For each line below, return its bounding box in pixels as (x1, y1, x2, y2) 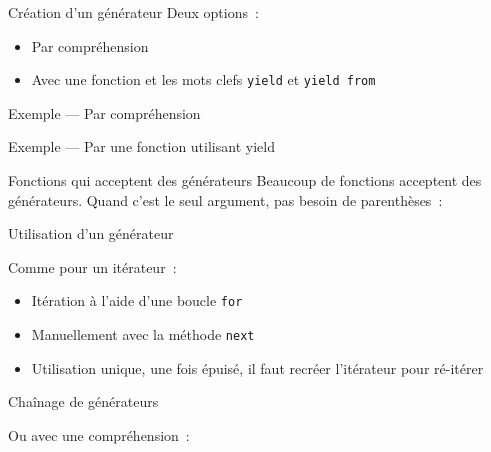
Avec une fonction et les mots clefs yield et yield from (31, 69, 376, 90)
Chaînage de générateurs (8, 391, 159, 412)
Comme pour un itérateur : (8, 256, 177, 277)
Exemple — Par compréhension (8, 102, 201, 123)
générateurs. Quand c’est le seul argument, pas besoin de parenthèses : (8, 189, 443, 210)
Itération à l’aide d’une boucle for (31, 290, 243, 311)
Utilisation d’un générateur (8, 223, 174, 244)
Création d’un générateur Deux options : (8, 2, 259, 22)
